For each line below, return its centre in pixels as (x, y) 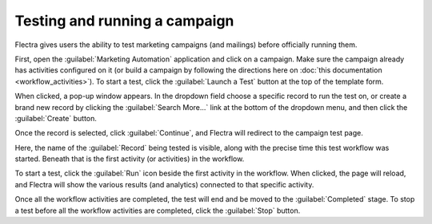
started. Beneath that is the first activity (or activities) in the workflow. (130, 159)
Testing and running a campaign (124, 21)
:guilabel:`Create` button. (56, 118)
